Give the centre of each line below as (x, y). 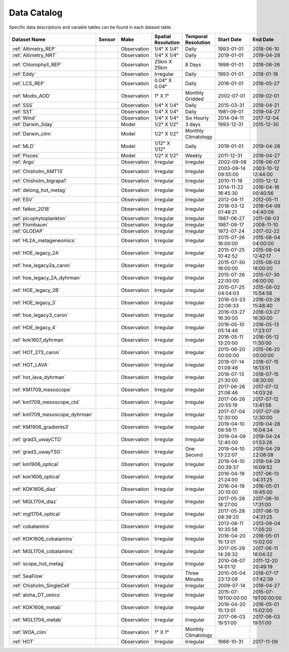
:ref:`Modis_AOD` (32, 96)
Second (194, 455)
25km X (163, 62)
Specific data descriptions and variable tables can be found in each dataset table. (90, 27)
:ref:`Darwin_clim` (32, 133)
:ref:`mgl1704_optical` (37, 514)
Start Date (230, 39)
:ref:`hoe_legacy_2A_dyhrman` (47, 277)
